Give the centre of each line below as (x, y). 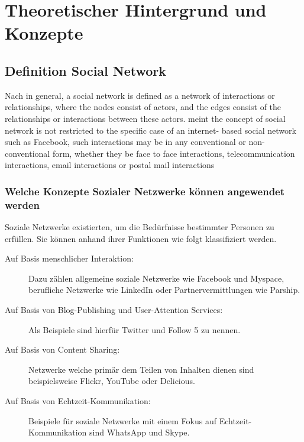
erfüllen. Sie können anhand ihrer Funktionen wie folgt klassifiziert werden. (141, 238)
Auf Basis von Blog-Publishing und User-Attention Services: (114, 310)
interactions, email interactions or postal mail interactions (110, 165)
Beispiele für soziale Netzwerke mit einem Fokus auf (122, 420)
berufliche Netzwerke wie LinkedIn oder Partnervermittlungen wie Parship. (164, 290)
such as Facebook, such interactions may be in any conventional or (125, 142)
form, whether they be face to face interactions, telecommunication (174, 153)
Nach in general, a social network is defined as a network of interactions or (140, 95)
